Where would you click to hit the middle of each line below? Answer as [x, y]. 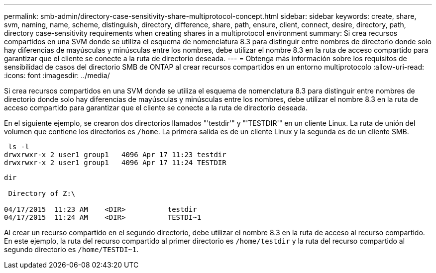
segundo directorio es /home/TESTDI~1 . [71, 249]
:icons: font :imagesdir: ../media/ [57, 75]
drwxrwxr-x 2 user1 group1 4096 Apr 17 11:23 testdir [115, 155]
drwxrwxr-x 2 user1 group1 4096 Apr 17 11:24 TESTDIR [115, 163]
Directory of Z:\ [42, 193]
